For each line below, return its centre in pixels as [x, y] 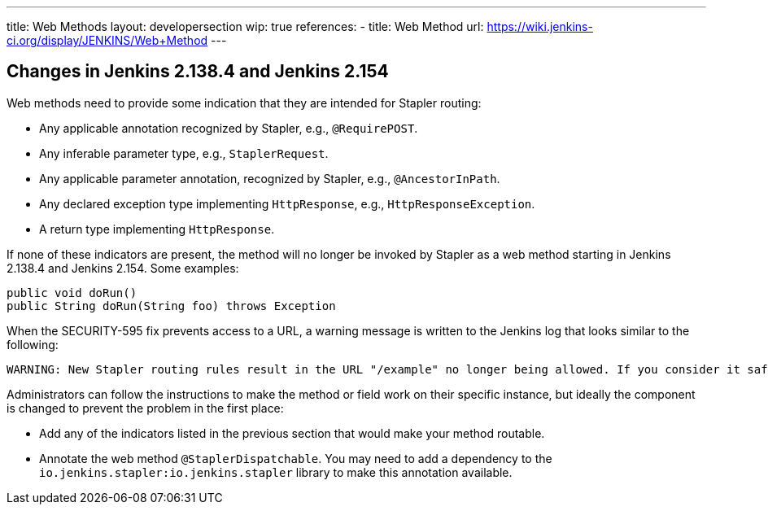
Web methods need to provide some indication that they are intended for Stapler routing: [244, 103]
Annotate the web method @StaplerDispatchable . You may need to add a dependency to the [296, 458]
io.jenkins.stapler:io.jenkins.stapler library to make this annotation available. [276, 472]
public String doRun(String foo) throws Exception [171, 306]
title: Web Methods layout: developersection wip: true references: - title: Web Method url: [245, 26]
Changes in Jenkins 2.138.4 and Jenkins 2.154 [198, 72]
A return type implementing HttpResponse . [157, 229]
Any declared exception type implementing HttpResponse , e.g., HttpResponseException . [287, 203]
